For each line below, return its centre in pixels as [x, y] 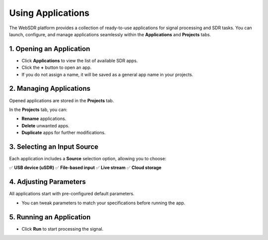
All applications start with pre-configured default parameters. [72, 194]
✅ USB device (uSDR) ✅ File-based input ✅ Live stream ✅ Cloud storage [85, 168]
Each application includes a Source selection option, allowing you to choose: [88, 158]
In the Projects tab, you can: [38, 110]
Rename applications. [44, 119]
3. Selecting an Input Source [54, 147]
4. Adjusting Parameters [48, 182]
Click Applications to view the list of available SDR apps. [80, 60]
